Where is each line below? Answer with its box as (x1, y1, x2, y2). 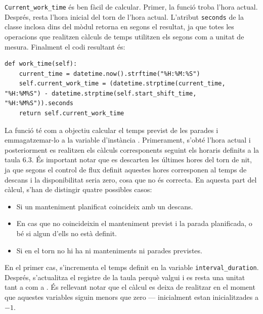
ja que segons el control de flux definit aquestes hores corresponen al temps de (5, 164, 247, 175)
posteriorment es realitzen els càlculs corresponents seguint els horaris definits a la (5, 144, 259, 155)
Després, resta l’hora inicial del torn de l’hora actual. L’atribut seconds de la (5, 11, 244, 22)
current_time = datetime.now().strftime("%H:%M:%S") (19, 70, 200, 77)
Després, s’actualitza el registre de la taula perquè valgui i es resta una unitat (5, 272, 245, 282)
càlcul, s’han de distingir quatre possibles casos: (5, 184, 152, 195)
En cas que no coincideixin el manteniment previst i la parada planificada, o (16, 218, 252, 229)
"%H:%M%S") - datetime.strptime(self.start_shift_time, (5, 89, 197, 97)
